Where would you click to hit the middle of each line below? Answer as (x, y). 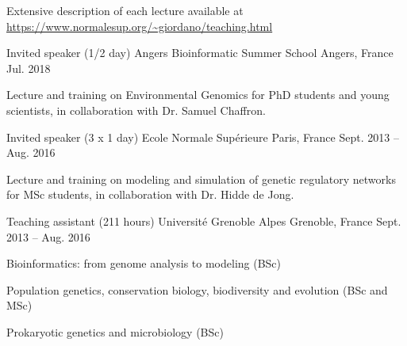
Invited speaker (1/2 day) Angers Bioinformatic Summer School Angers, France (200, 53)
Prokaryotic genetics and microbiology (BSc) (115, 331)
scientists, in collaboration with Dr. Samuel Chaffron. (136, 110)
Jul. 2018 (29, 68)
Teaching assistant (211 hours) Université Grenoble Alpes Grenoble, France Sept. (204, 221)
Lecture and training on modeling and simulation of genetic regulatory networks (201, 179)
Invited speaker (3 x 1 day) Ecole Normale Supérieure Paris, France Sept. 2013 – (203, 137)
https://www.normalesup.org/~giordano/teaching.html (140, 26)
